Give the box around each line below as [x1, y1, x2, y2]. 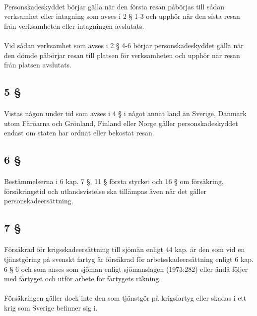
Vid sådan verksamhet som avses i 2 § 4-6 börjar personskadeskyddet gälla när [4, 40, 244, 50]
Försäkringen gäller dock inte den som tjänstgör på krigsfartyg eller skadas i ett [4, 293, 247, 303]
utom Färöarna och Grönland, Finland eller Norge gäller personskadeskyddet [4, 118, 238, 128]
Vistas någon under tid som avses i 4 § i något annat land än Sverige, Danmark [4, 108, 247, 119]
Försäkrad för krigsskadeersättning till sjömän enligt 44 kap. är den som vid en [4, 244, 245, 254]
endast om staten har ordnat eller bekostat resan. [4, 127, 154, 138]
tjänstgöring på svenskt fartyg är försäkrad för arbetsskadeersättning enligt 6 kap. [4, 254, 254, 264]
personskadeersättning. [4, 195, 73, 206]
